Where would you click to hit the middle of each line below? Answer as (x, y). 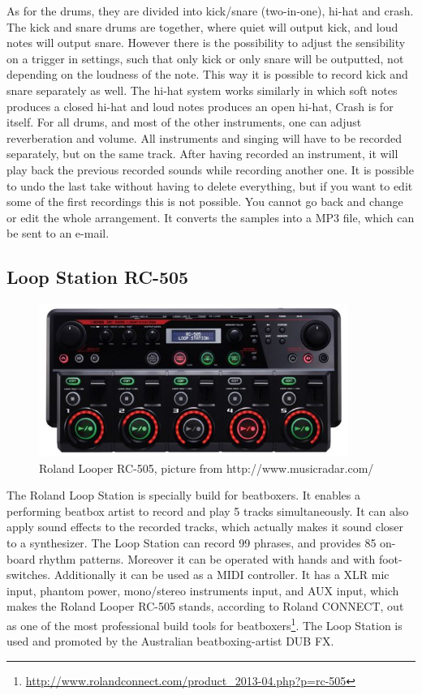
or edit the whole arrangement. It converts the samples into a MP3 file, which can (211, 217)
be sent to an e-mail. (58, 233)
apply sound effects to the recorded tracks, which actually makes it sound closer (205, 527)
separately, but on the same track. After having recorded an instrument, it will (202, 154)
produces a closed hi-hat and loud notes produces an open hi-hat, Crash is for (200, 106)
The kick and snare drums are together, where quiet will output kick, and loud (202, 26)
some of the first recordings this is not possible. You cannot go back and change (205, 202)
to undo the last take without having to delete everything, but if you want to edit (210, 185)
